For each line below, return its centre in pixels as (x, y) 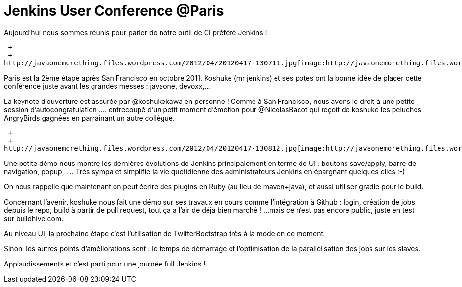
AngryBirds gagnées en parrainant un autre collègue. (90, 118)
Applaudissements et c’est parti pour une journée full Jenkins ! (105, 264)
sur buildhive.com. (34, 218)
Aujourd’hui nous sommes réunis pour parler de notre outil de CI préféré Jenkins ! (136, 32)
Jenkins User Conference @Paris (114, 11)
